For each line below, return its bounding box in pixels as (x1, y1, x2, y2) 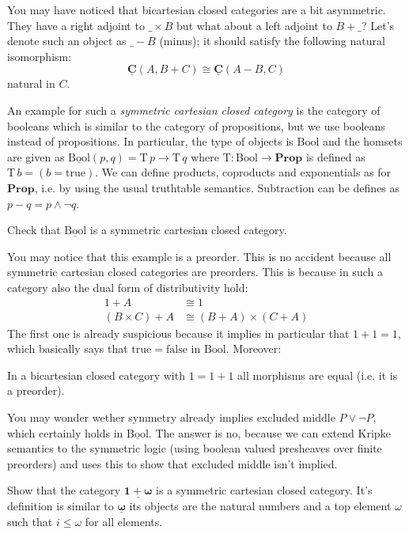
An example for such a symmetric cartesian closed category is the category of (7, 101, 381, 118)
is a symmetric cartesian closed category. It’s (156, 482, 373, 498)
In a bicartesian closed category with (7, 366, 185, 383)
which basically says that (7, 340, 128, 357)
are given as (7, 148, 65, 165)
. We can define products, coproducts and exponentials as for (95, 164, 392, 180)
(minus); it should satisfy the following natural (159, 32, 385, 49)
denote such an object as (7, 32, 127, 49)
